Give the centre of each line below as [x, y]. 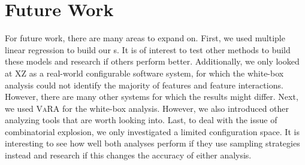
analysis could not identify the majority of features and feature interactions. [144, 85]
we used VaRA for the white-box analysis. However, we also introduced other [147, 108]
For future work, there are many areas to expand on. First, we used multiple [145, 38]
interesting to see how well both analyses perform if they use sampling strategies [152, 143]
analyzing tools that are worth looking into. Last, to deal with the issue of [141, 120]
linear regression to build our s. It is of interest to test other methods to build [148, 49]
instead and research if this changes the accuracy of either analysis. [128, 155]
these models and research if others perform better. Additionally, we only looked [152, 61]
